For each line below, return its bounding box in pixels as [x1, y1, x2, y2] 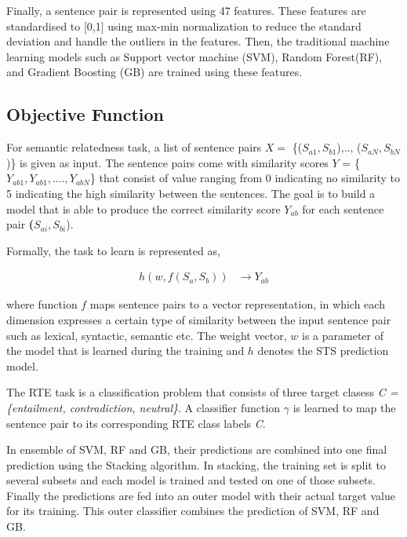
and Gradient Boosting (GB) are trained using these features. [6, 64, 303, 80]
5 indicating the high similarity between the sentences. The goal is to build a [6, 184, 376, 201]
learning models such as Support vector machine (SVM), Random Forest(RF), [6, 48, 383, 64]
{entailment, [6, 399, 66, 415]
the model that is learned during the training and [6, 342, 245, 359]
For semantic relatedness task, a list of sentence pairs [6, 139, 262, 155]
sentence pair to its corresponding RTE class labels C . [6, 415, 266, 431]
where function [6, 296, 78, 312]
